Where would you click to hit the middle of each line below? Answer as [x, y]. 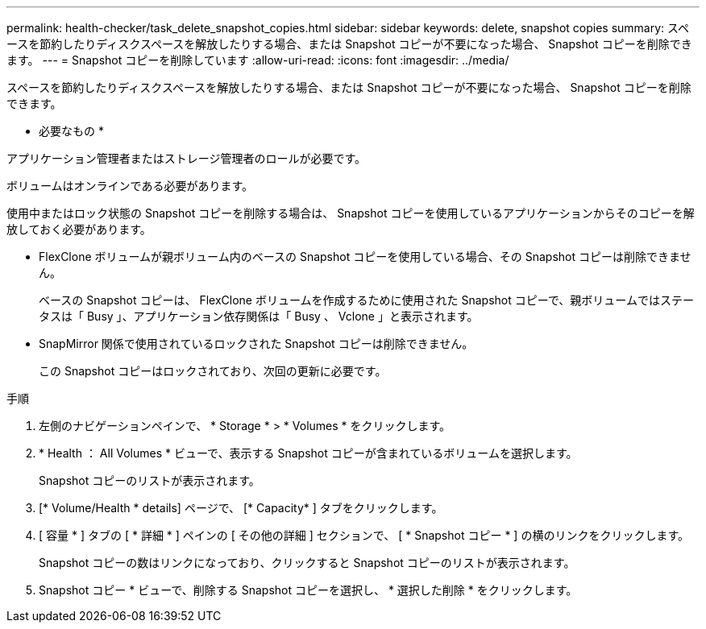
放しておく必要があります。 [79, 229]
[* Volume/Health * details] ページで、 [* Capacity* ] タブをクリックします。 [241, 508]
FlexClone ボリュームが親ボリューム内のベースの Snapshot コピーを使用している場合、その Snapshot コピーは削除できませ [365, 257]
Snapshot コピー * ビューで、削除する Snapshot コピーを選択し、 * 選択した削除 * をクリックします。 [308, 590]
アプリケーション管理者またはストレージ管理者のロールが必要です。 [187, 158]
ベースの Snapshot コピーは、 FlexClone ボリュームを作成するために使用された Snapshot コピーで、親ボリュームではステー [366, 300]
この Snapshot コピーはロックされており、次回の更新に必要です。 [213, 371]
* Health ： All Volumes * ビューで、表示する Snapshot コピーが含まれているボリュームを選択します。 [308, 453]
